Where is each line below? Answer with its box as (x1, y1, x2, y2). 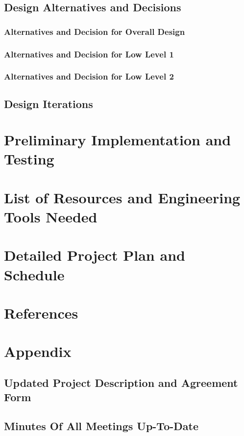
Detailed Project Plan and (4, 245, 185, 265)
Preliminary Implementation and (4, 130, 231, 150)
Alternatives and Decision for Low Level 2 (4, 70, 174, 82)
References (4, 302, 78, 323)
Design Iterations (4, 96, 93, 111)
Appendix (4, 341, 72, 361)
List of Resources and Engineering (4, 187, 241, 207)
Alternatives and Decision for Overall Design (4, 25, 185, 37)
